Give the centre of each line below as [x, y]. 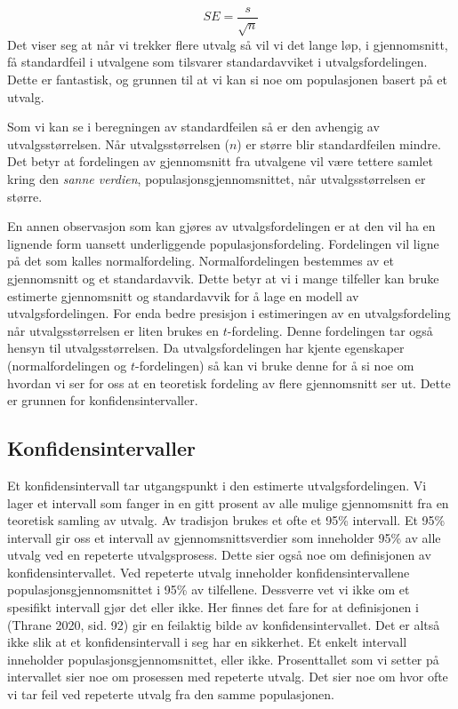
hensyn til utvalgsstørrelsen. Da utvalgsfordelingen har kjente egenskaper [206, 348]
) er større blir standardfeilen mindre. [339, 143]
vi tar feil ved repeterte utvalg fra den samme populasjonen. [171, 694]
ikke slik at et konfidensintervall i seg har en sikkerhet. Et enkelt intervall [207, 642]
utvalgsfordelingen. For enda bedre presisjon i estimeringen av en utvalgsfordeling [229, 313]
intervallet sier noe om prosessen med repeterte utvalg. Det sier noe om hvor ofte [228, 677]
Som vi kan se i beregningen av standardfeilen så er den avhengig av [193, 127]
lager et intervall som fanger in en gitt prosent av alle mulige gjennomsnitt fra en [228, 502]
